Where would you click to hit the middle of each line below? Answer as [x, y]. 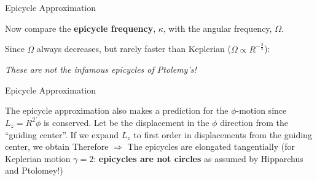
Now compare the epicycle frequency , [80, 28]
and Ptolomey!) [34, 170]
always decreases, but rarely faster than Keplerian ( [134, 49]
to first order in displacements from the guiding [223, 134]
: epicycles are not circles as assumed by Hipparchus [198, 158]
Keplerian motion [38, 158]
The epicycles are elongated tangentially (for [211, 146]
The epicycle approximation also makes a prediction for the [117, 110]
